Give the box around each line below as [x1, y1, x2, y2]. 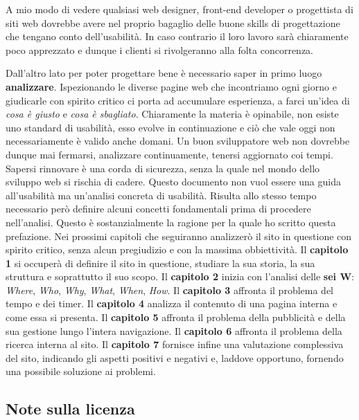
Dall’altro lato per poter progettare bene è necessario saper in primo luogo [6, 66, 322, 80]
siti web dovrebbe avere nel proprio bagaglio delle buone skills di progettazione [6, 15, 340, 30]
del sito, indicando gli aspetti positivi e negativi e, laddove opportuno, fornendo [6, 350, 344, 365]
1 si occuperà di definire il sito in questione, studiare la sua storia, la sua [6, 255, 315, 270]
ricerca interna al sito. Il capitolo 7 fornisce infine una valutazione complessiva [6, 337, 344, 351]
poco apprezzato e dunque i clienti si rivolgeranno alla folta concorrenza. [6, 42, 314, 57]
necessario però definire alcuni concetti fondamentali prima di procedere [6, 201, 311, 216]
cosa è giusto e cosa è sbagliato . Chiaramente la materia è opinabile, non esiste [6, 107, 339, 121]
